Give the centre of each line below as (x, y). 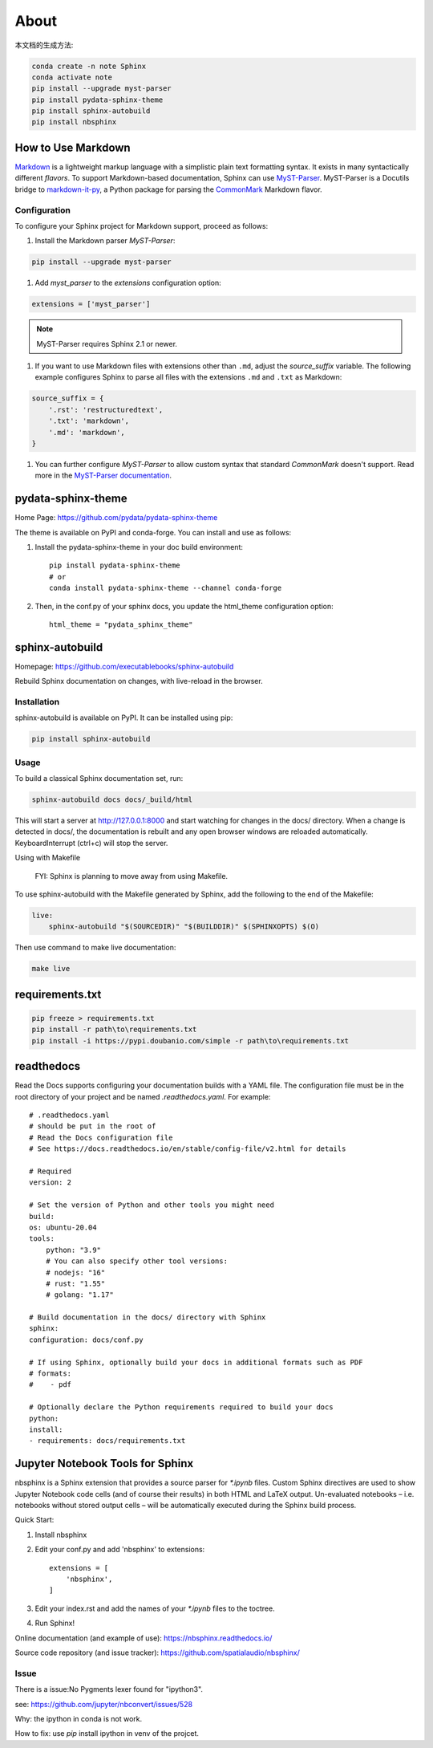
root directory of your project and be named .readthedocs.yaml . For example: (143, 1096)
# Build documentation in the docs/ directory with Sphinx (148, 1317)
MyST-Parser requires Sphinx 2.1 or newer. (107, 344)
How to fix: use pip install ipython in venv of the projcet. (107, 1734)
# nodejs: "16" (75, 1272)
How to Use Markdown (73, 147)
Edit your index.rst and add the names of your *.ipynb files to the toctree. (155, 1608)
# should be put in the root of (93, 1126)
